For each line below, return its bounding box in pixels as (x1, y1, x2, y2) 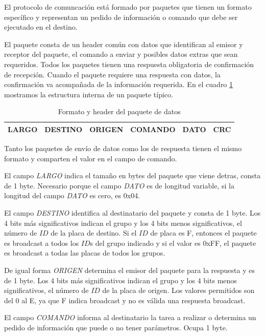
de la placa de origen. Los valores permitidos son (102, 285, 255, 296)
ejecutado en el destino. (4, 22, 78, 32)
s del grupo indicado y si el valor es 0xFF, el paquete (90, 237, 256, 248)
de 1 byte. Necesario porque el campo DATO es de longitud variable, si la (4, 180, 234, 191)
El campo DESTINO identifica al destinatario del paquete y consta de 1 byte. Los (4, 207, 261, 218)
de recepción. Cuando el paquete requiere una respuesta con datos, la (4, 69, 221, 79)
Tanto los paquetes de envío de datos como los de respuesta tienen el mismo (4, 143, 242, 154)
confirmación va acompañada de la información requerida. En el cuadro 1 (4, 79, 233, 90)
